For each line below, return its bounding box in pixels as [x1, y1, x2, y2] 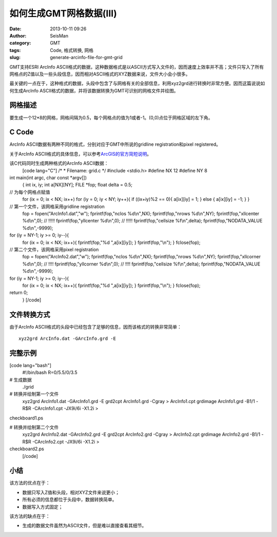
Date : [9, 26, 22, 32]
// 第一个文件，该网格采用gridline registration [9, 203, 105, 209]
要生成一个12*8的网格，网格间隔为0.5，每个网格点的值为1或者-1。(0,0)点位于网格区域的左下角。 [9, 114, 213, 121]
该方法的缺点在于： [9, 513, 50, 520]
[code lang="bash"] [9, 362, 51, 368]
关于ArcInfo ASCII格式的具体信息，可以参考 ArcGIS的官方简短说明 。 [9, 150, 152, 157]
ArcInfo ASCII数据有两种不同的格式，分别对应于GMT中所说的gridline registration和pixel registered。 [9, 141, 221, 147]
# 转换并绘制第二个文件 [9, 424, 59, 431]
